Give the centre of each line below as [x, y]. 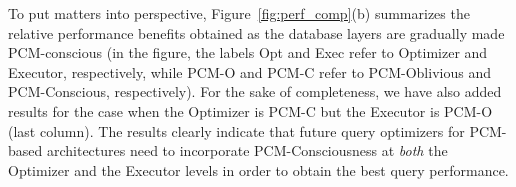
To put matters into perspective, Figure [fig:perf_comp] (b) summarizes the [239, 13]
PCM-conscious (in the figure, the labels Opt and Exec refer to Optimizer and [248, 52]
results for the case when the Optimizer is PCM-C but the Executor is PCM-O [250, 110]
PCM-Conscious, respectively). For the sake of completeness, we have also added [255, 91]
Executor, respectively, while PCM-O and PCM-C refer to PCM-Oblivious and [249, 71]
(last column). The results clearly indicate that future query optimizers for [236, 130]
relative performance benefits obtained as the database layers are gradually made [256, 32]
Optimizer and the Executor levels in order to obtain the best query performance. [258, 169]
